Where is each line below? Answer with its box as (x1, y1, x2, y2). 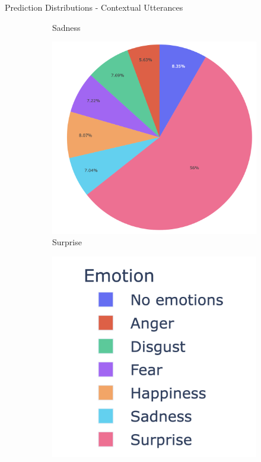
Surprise (52, 236, 82, 248)
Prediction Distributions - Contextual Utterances (5, 1, 183, 13)
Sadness (52, 21, 81, 33)
